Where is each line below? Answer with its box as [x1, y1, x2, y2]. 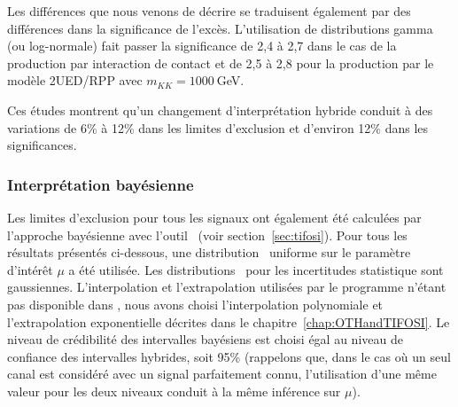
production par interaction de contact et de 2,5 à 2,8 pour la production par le [7, 53, 434, 72]
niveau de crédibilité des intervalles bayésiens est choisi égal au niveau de [7, 330, 403, 348]
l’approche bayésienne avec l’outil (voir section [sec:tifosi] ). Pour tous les [7, 225, 408, 244]
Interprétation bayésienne [7, 173, 194, 195]
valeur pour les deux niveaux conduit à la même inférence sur [7, 381, 341, 400]
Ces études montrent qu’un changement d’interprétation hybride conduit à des [7, 100, 433, 119]
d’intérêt [7, 260, 53, 278]
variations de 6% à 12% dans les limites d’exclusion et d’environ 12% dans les [7, 118, 429, 137]
